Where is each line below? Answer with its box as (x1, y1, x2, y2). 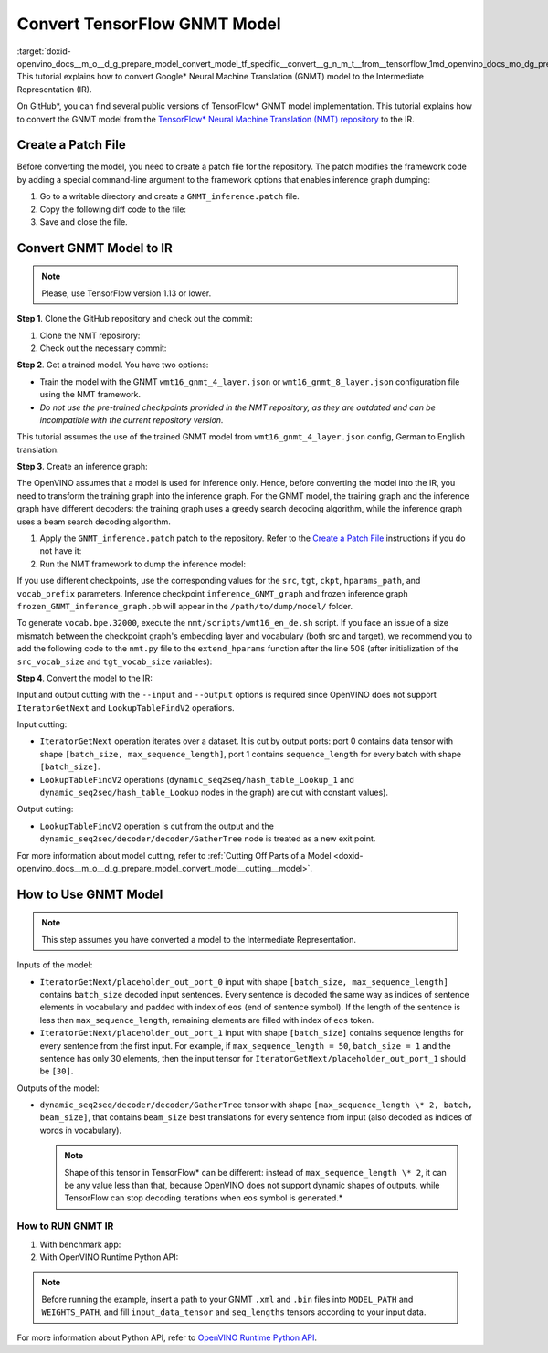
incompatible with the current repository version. (39, 414, 224, 425)
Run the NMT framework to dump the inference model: (39, 558, 247, 569)
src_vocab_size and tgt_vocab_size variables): (16, 656, 213, 667)
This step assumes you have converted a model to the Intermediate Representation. (41, 934, 356, 945)
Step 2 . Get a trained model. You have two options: (16, 359, 209, 370)
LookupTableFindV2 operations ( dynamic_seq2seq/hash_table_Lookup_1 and (39, 774, 355, 785)
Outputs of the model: (16, 1083, 100, 1094)
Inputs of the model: (16, 959, 93, 970)
